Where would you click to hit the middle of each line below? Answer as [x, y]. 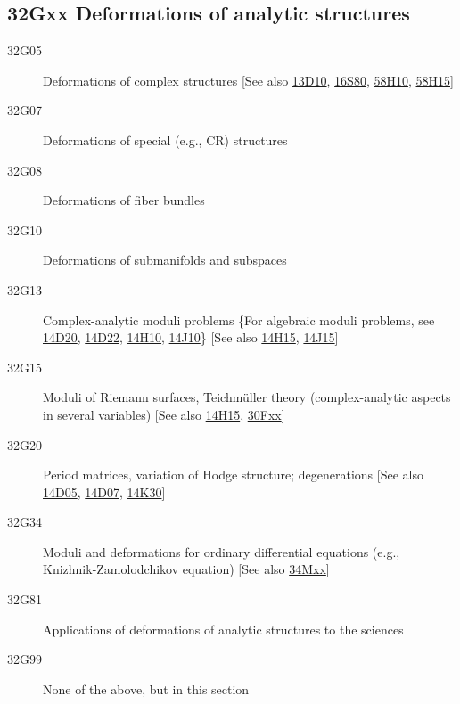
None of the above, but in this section [146, 688]
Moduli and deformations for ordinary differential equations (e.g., [222, 551]
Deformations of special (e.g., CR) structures [165, 139]
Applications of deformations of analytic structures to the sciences [223, 629]
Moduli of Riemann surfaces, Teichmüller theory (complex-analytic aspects [247, 397]
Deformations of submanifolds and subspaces [165, 260]
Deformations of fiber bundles [124, 200]
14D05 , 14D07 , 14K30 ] [104, 491]
